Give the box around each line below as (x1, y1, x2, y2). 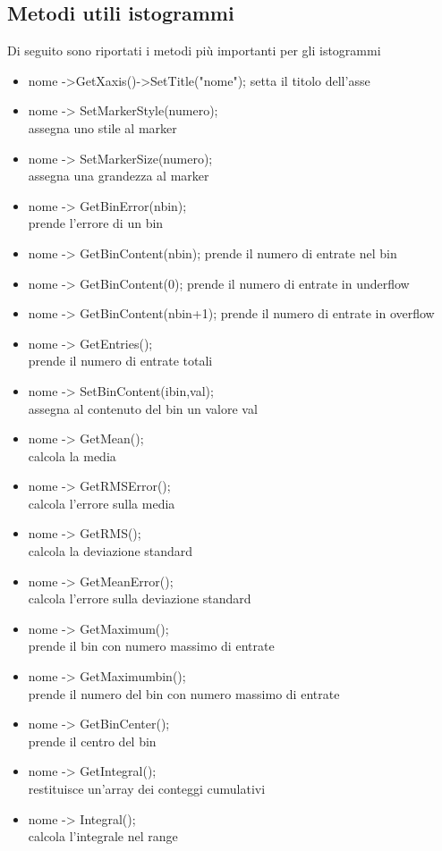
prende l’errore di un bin (28, 214, 164, 232)
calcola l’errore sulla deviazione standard (28, 589, 251, 608)
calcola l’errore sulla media (28, 493, 175, 512)
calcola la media (28, 446, 116, 465)
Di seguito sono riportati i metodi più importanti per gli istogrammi (7, 41, 381, 60)
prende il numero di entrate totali (28, 351, 213, 370)
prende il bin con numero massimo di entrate (28, 636, 275, 655)
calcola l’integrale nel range (28, 827, 178, 846)
